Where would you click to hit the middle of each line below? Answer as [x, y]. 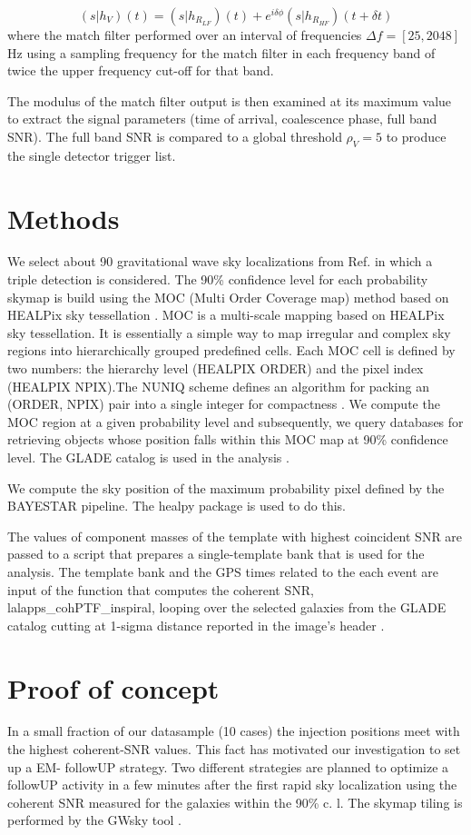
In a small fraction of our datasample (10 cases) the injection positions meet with [234, 731]
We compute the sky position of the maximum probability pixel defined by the [226, 487]
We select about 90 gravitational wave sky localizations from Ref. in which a [220, 261]
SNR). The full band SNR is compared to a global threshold [175, 136]
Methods [64, 218]
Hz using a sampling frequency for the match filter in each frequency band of [221, 52]
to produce [416, 136]
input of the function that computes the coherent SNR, [161, 589]
